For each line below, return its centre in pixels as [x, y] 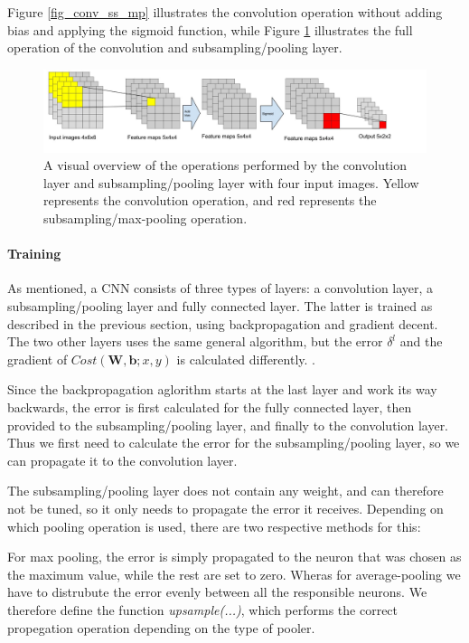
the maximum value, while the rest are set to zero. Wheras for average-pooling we [234, 574]
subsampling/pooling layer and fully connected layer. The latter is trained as [220, 306]
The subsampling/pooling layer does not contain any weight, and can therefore [225, 491]
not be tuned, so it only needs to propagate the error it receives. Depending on [225, 508]
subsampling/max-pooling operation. [145, 218]
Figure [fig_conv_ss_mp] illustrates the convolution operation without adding [225, 12]
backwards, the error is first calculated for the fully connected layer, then [210, 407]
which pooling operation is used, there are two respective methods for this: [214, 526]
